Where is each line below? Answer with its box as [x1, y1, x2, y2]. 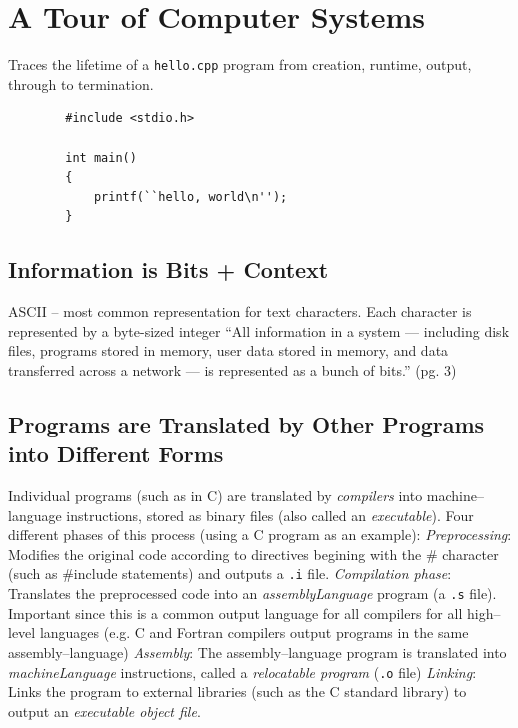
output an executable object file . [8, 700, 201, 721]
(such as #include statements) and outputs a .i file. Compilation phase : [8, 563, 452, 584]
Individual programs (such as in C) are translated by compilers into [8, 485, 423, 506]
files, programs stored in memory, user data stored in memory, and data [8, 340, 449, 361]
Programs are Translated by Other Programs [8, 408, 485, 439]
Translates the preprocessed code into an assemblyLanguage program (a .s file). [8, 583, 497, 604]
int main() [65, 150, 137, 165]
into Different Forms [8, 438, 224, 469]
